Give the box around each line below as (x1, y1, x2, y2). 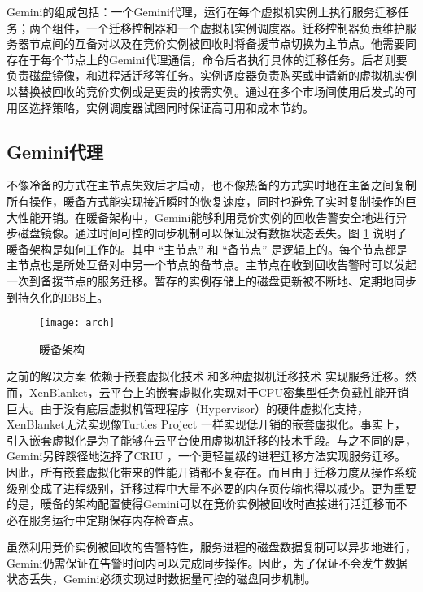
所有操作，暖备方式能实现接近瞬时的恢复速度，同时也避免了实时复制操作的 (7, 192, 405, 209)
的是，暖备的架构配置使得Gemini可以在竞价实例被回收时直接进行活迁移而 (7, 495, 396, 512)
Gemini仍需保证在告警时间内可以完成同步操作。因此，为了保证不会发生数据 (7, 554, 408, 571)
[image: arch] (39, 317, 116, 329)
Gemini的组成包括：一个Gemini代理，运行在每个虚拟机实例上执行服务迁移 (7, 3, 398, 20)
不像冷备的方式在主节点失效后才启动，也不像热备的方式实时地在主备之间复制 (7, 176, 416, 194)
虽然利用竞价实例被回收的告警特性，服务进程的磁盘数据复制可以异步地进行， (7, 538, 416, 555)
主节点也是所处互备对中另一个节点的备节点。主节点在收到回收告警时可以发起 (7, 256, 416, 273)
